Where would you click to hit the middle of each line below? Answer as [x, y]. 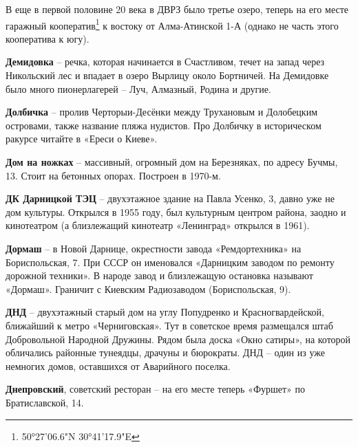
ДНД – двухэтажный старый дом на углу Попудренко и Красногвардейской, [165, 312]
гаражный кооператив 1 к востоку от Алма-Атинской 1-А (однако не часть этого [172, 24]
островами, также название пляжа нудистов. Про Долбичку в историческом [164, 125]
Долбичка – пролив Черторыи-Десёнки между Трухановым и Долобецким [162, 112]
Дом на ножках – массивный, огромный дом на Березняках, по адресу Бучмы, [172, 162]
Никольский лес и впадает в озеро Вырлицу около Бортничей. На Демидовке [167, 75]
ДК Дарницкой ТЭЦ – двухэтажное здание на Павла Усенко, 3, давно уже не [170, 198]
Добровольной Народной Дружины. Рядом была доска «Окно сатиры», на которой [178, 339]
